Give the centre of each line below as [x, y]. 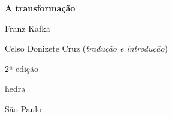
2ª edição [22, 68]
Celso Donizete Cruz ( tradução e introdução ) [87, 48]
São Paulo [23, 108]
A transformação [40, 8]
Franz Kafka [28, 28]
